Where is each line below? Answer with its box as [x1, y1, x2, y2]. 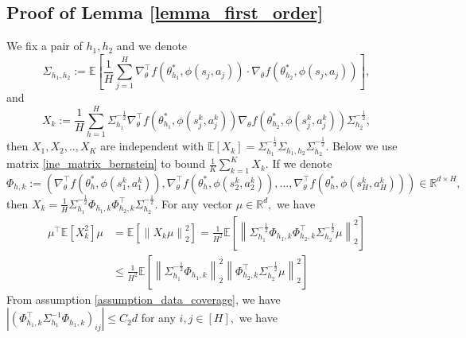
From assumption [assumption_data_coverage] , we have [6, 290, 281, 307]
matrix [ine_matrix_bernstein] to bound [6, 155, 205, 172]
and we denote [116, 37, 188, 54]
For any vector [161, 195, 233, 212]
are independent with [100, 138, 204, 154]
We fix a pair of [6, 37, 83, 54]
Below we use [332, 138, 398, 154]
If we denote [272, 155, 332, 172]
